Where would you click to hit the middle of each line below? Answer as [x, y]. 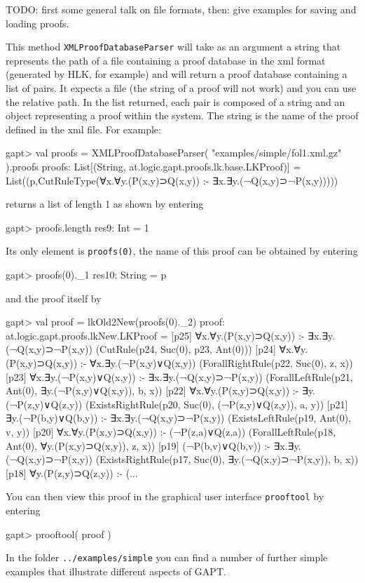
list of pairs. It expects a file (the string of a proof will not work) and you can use [181, 88]
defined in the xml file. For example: [83, 129]
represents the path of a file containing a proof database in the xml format [166, 60]
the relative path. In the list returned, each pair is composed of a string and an [175, 101]
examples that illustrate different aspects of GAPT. [116, 571]
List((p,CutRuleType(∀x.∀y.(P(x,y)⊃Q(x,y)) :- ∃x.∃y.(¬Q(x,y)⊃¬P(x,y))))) [172, 180]
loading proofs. [37, 23]
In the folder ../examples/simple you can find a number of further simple [167, 557]
